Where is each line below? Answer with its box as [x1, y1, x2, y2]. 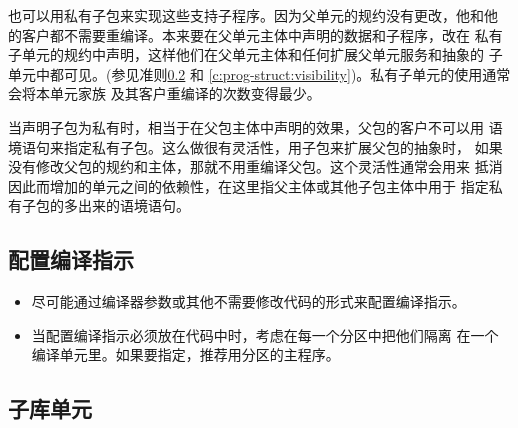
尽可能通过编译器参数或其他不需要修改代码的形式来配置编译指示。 [31, 291, 466, 312]
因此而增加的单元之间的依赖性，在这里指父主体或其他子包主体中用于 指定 [8, 175, 489, 196]
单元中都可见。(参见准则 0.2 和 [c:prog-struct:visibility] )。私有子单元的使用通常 [8, 63, 511, 84]
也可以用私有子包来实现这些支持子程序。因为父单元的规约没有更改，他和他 [8, 5, 498, 25]
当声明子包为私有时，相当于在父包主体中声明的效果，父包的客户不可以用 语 [8, 116, 503, 137]
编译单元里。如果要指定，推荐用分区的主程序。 [31, 344, 340, 365]
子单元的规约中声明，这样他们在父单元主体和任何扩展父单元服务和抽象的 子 [8, 44, 503, 65]
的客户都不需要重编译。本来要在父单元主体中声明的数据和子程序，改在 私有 [8, 24, 503, 45]
